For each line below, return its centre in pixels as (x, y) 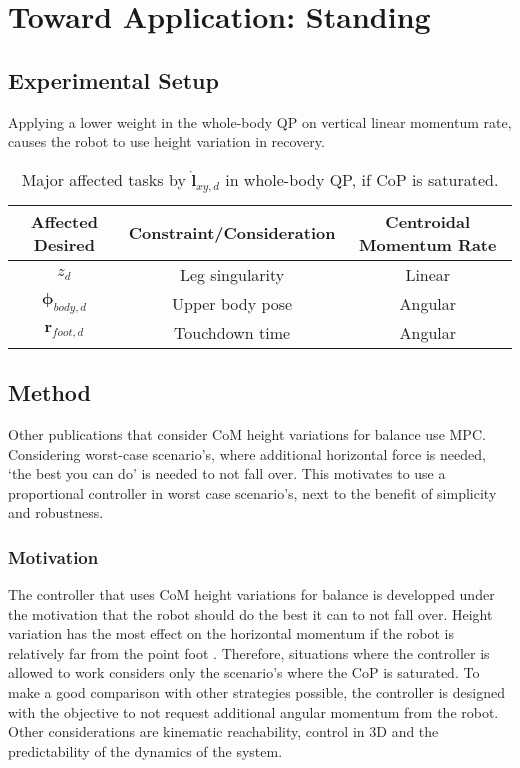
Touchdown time (232, 332)
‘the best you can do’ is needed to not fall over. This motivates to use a (227, 473)
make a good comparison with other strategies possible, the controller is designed (256, 692)
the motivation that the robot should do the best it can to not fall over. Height (250, 613)
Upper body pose (232, 303)
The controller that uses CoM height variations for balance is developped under (251, 594)
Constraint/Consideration (232, 233)
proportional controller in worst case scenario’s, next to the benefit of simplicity (252, 492)
